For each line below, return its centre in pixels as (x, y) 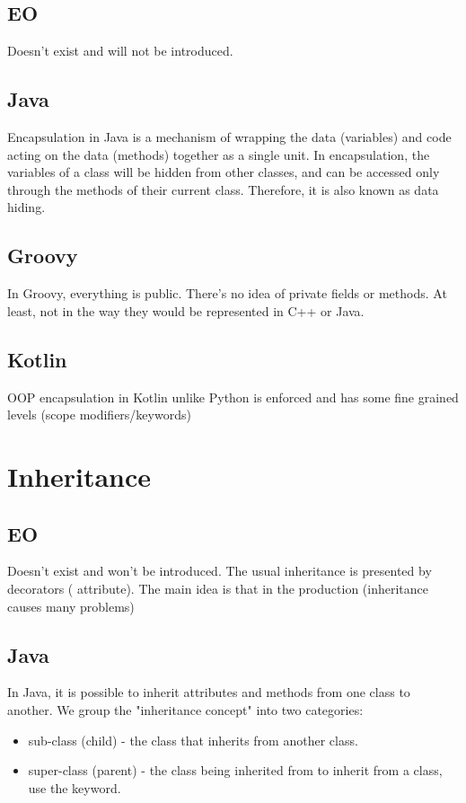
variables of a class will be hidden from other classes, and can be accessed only (224, 172)
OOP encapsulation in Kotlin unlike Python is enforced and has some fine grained (233, 397)
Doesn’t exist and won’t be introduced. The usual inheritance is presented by (220, 571)
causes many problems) (71, 606)
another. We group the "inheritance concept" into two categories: (185, 709)
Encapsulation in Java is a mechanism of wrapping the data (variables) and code (229, 137)
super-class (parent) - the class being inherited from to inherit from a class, (235, 770)
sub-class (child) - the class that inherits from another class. (193, 740)
